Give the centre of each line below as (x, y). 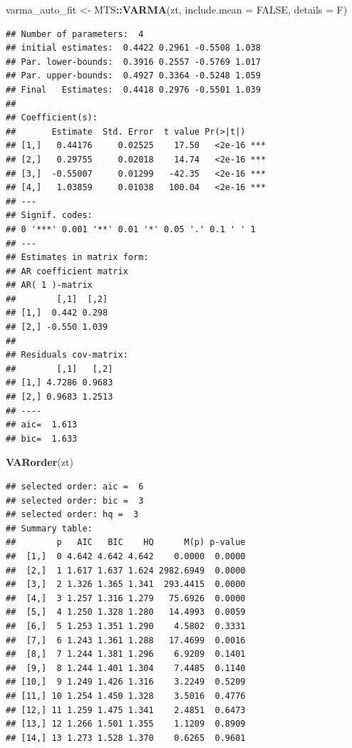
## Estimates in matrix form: (77, 258)
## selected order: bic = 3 (75, 500)
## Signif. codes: (49, 215)
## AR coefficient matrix (67, 271)
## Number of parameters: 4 (75, 34)
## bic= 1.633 (42, 438)
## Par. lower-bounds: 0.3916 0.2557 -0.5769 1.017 (133, 62)
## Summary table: (49, 528)
